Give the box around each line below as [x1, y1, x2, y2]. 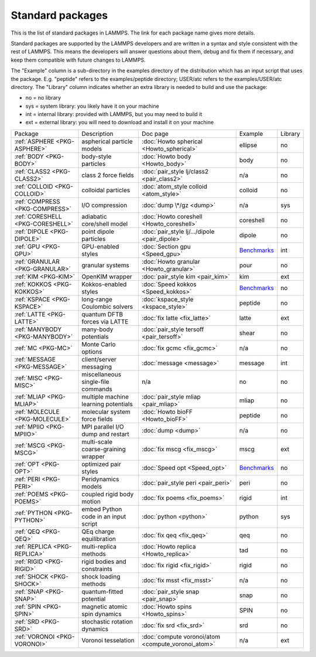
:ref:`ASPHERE [14, 137, 55, 145]
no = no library [25, 94, 61, 101]
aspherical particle [81, 137, 133, 145]
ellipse [239, 141, 257, 149]
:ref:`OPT [14, 460, 40, 468]
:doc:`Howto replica [141, 542, 196, 550]
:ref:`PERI [14, 475, 40, 483]
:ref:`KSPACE [14, 295, 50, 303]
